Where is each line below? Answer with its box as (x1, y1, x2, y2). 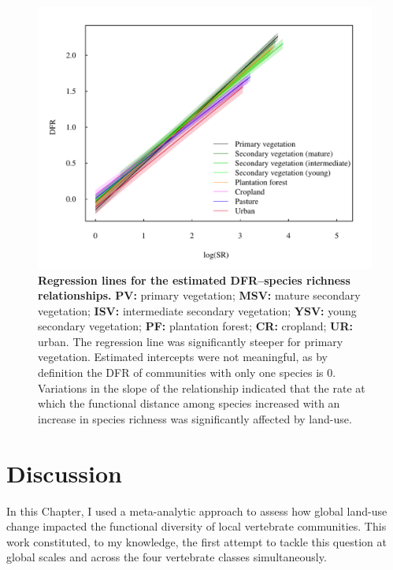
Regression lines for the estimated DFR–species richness (38, 271, 350, 288)
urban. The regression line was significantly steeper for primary (38, 333, 343, 349)
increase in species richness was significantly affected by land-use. (38, 410, 352, 427)
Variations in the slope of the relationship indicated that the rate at (38, 379, 365, 396)
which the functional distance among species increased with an (38, 395, 340, 412)
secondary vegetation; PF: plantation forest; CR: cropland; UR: (38, 318, 354, 334)
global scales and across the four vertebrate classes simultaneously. (6, 549, 327, 565)
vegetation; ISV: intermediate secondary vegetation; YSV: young (38, 302, 357, 319)
